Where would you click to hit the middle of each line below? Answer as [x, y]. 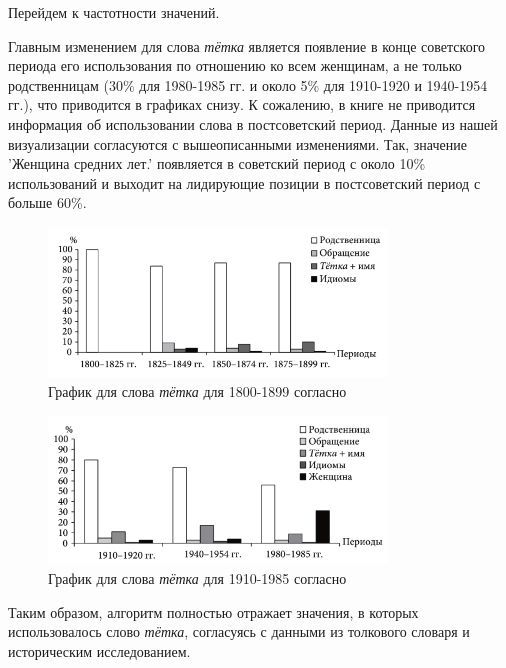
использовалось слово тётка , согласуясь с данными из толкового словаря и [239, 631]
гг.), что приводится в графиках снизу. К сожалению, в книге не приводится [242, 104]
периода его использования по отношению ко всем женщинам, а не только [235, 65]
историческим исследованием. [99, 650]
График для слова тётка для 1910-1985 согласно [197, 577]
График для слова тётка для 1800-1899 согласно [197, 391]
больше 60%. [47, 202]
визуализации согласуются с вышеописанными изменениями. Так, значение [237, 143]
